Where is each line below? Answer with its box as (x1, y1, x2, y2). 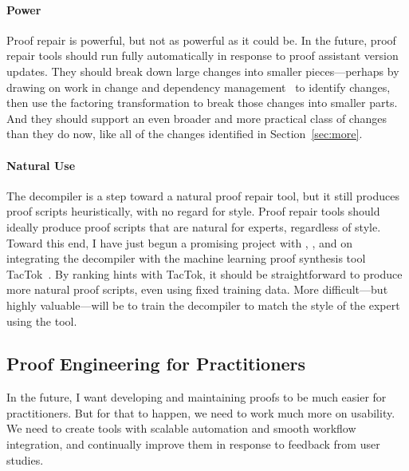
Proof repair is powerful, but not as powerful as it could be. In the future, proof (6, 31, 396, 48)
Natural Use (6, 156, 76, 173)
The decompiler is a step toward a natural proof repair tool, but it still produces (6, 187, 399, 204)
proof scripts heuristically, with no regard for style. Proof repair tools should (6, 203, 380, 220)
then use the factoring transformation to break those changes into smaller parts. (6, 94, 398, 111)
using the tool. (6, 312, 77, 329)
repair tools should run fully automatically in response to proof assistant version (6, 47, 399, 64)
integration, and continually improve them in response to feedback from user (6, 436, 380, 453)
